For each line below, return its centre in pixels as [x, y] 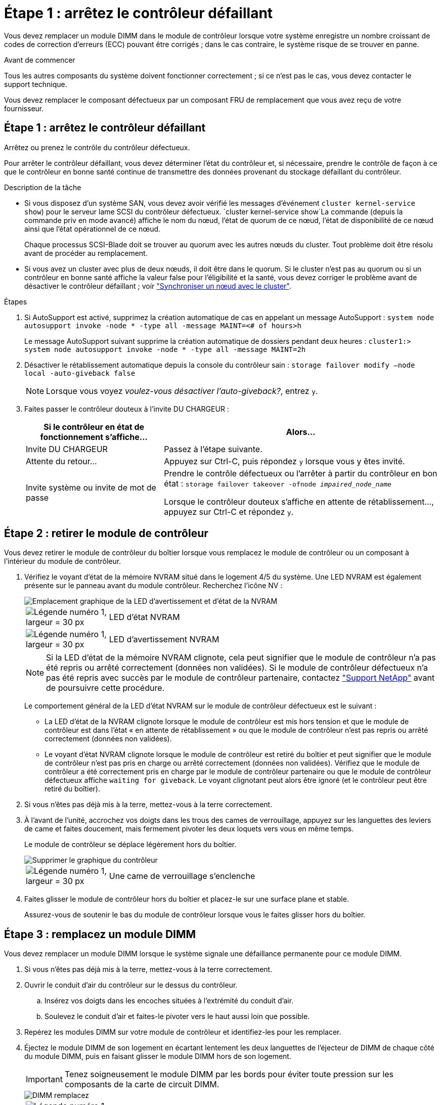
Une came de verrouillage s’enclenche [182, 876]
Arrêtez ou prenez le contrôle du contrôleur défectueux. [97, 147]
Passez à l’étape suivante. [213, 449]
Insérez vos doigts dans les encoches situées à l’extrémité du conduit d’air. [169, 1001]
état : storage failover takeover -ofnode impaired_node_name [278, 483]
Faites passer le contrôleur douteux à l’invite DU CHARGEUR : [127, 409]
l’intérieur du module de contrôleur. [63, 561]
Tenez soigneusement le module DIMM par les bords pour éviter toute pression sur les [229, 1074]
